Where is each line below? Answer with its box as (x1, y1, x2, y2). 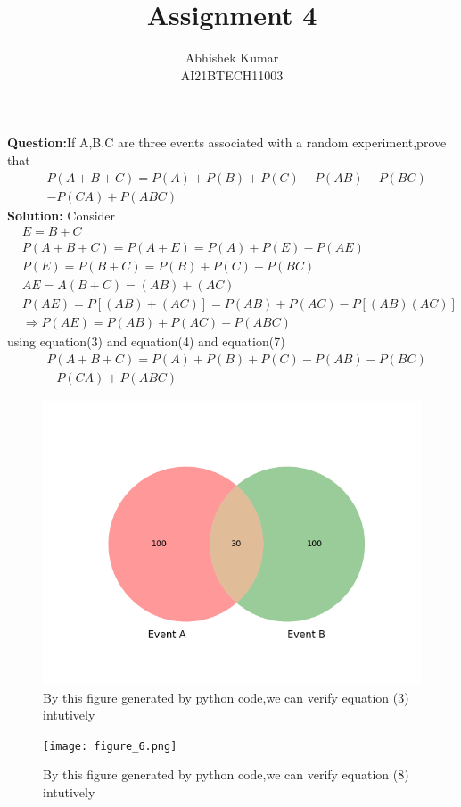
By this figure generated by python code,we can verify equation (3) (43, 687, 409, 706)
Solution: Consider (7, 205, 116, 224)
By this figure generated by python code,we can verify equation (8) (43, 765, 409, 784)
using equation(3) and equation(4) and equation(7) (7, 332, 285, 351)
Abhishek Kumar (185, 48, 279, 67)
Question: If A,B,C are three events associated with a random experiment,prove (7, 133, 447, 152)
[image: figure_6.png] (43, 739, 177, 753)
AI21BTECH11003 (180, 65, 284, 84)
